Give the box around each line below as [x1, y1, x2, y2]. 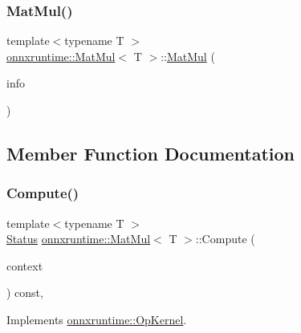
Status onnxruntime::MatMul [6, 230, 151, 247]
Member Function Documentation [6, 140, 295, 165]
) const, [6, 284, 43, 301]
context [6, 257, 43, 274]
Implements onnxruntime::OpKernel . [6, 311, 187, 327]
